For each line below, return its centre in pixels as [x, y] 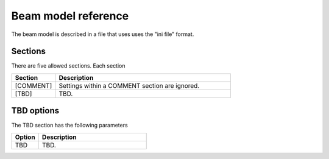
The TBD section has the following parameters [69, 125]
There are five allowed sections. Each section [68, 66]
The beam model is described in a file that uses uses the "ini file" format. [103, 34]
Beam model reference [70, 16]
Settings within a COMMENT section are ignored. [129, 85]
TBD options [35, 111]
